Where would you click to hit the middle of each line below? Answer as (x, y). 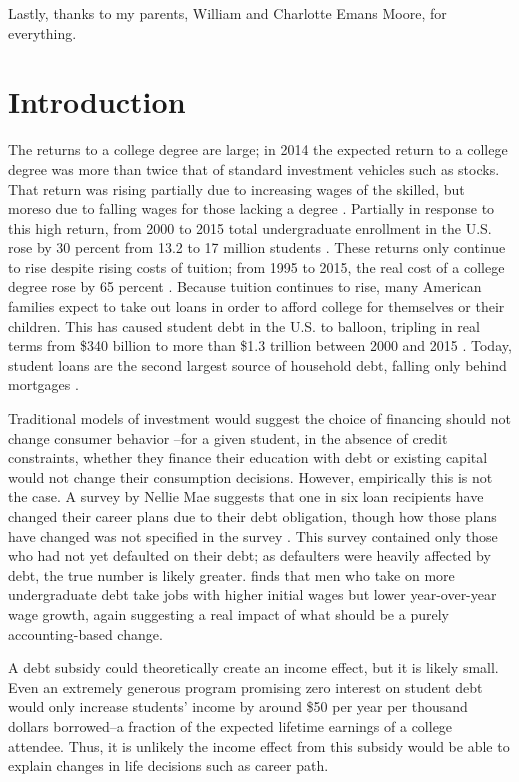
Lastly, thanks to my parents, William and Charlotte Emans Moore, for (227, 13)
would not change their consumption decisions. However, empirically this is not (250, 476)
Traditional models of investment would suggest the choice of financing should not (259, 418)
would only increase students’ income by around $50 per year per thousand (238, 706)
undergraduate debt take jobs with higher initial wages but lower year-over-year (252, 594)
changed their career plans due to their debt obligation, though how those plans (252, 516)
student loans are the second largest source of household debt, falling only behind (257, 364)
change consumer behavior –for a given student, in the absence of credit (228, 437)
